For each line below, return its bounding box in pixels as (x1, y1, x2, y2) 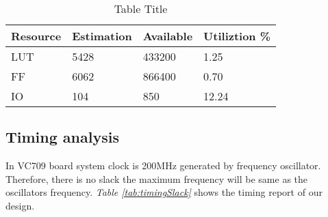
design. (5, 198, 35, 212)
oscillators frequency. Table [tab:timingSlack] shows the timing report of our (5, 185, 323, 199)
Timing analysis (5, 126, 119, 147)
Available (142, 28, 193, 44)
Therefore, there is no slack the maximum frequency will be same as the (5, 171, 308, 186)
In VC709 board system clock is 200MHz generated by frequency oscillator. (5, 158, 321, 173)
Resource (11, 28, 62, 44)
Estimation (72, 28, 132, 44)
